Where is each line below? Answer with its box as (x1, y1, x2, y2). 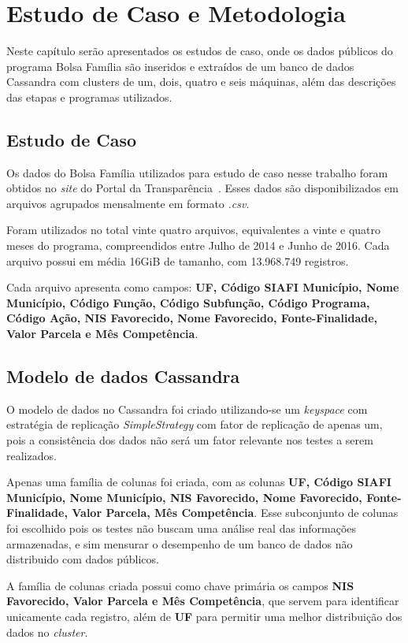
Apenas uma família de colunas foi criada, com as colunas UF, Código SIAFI (6, 474, 391, 490)
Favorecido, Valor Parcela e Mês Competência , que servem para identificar (6, 593, 399, 609)
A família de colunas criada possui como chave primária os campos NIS (6, 577, 354, 593)
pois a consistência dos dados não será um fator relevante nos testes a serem (6, 432, 373, 448)
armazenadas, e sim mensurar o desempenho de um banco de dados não (6, 535, 353, 552)
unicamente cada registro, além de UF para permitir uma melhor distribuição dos (6, 608, 402, 624)
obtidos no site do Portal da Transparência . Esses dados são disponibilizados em (6, 180, 399, 196)
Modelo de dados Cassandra (6, 364, 240, 388)
